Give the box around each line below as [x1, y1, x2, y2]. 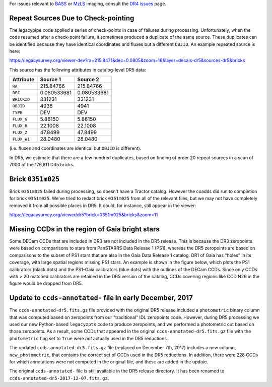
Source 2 [77, 76, 99, 83]
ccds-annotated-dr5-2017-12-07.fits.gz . [9, 375, 109, 381]
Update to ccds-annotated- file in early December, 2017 [9, 294, 193, 302]
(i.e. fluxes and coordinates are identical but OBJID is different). [9, 145, 142, 151]
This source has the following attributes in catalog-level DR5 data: [9, 67, 146, 73]
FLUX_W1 [12, 136, 30, 142]
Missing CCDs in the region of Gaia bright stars [9, 225, 160, 233]
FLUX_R [12, 123, 28, 128]
